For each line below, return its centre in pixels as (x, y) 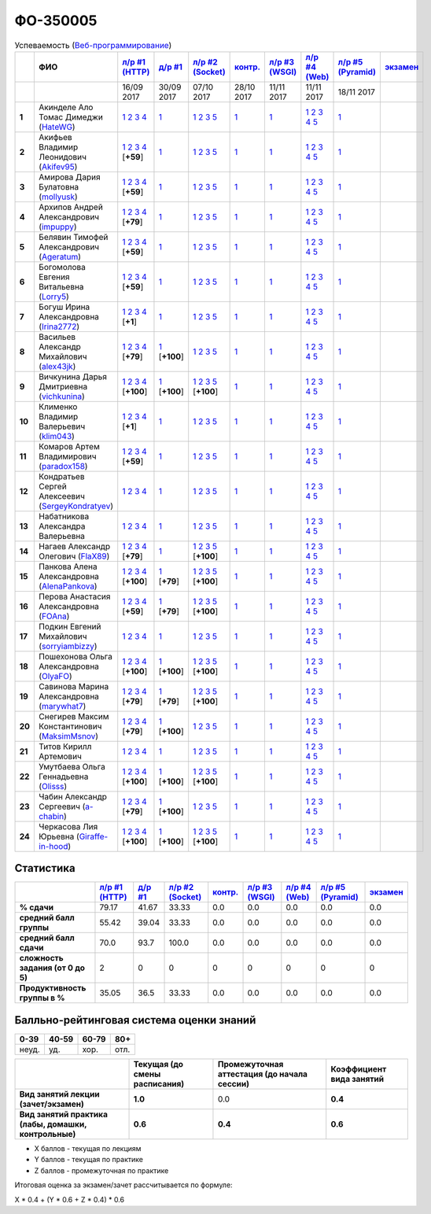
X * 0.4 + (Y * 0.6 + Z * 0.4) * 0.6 (70, 1199)
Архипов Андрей (71, 207)
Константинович (70, 726)
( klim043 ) (57, 436)
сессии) (233, 1083)
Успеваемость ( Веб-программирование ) (93, 45)
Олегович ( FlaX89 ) (74, 556)
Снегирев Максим (74, 716)
